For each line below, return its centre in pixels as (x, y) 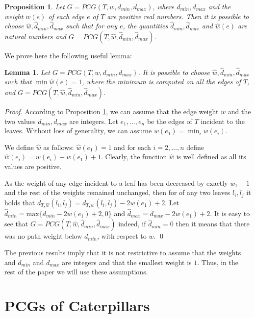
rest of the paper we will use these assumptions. (76, 272)
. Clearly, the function (134, 157)
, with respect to (122, 236)
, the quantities (145, 26)
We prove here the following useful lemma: (68, 55)
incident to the (223, 121)
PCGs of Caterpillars (77, 305)
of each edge (66, 16)
